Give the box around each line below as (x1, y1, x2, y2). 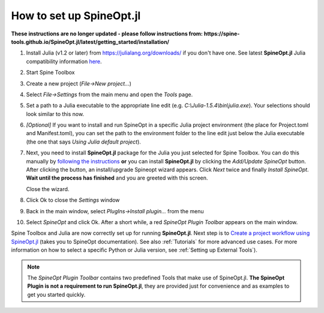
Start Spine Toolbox (26, 69, 75, 76)
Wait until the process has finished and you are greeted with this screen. (26, 174, 208, 181)
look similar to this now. (26, 110, 84, 117)
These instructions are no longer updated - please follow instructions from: (11, 30, 203, 37)
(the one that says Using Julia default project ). (26, 138, 141, 145)
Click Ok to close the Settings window (26, 196, 120, 204)
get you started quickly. (27, 291, 86, 298)
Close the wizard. (26, 185, 70, 192)
